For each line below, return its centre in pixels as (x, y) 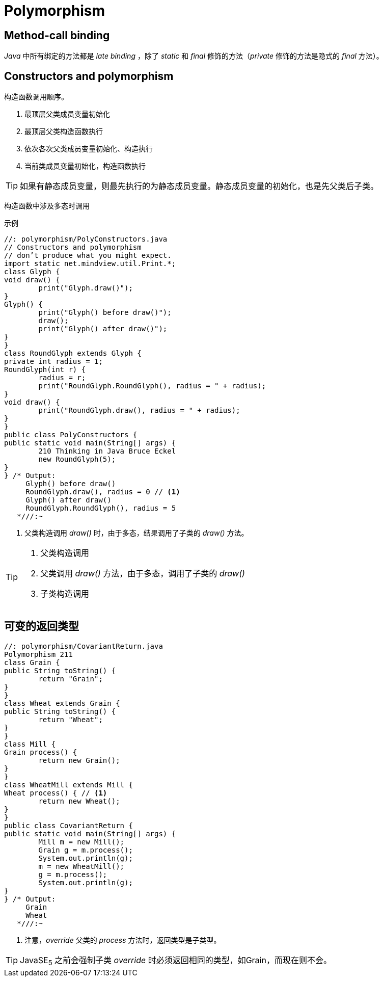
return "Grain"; (71, 679)
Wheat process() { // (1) (56, 793)
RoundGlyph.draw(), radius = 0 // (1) (103, 492)
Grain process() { (41, 752)
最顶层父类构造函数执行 (64, 131)
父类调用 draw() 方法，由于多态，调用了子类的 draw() (143, 574)
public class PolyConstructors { (71, 435)
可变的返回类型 (42, 626)
